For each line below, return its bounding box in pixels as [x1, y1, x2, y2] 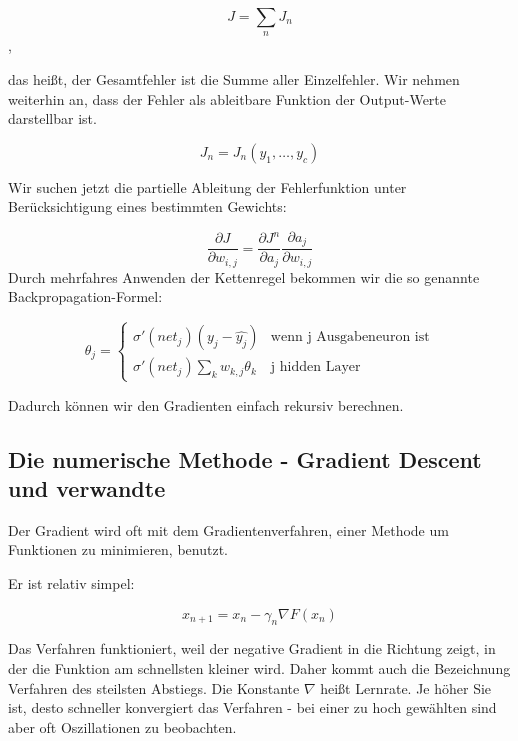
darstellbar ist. [8, 108, 97, 129]
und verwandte [8, 473, 166, 504]
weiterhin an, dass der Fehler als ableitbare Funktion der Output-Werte [8, 88, 447, 109]
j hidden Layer [270, 360, 361, 375]
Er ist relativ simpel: [8, 573, 135, 594]
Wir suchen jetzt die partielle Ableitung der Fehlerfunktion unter [8, 176, 407, 197]
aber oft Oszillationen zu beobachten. [8, 716, 237, 737]
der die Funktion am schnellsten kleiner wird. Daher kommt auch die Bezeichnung [8, 658, 511, 678]
